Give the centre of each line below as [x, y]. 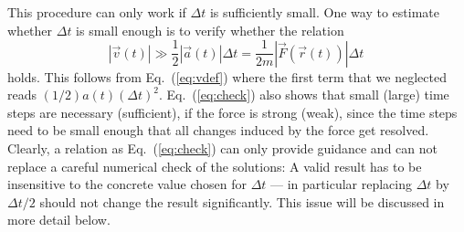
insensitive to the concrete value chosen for [127, 184]
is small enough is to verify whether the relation [210, 30]
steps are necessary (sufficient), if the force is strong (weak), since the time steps [232, 112]
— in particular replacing [341, 184]
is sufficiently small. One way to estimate [324, 12]
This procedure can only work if [97, 12]
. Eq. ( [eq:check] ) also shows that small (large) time [304, 95]
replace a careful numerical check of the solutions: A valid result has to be [215, 166]
